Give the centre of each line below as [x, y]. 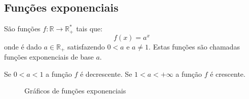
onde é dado [23, 46]
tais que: [89, 29]
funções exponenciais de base [49, 57]
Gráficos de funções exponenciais [75, 91]
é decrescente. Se [106, 73]
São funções [22, 29]
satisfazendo [86, 46]
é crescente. [228, 73]
